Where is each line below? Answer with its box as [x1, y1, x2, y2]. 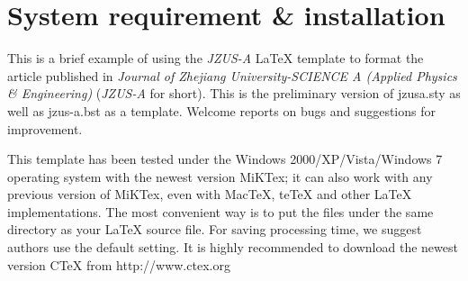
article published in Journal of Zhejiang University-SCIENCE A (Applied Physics [7, 66, 457, 85]
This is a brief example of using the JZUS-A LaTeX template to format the [7, 49, 424, 68]
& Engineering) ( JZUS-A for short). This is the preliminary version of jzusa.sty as [7, 84, 461, 103]
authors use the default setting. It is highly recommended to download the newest [7, 238, 458, 257]
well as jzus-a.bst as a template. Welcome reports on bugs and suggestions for [7, 101, 436, 120]
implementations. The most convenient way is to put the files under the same [7, 202, 434, 221]
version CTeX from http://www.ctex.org [7, 255, 230, 274]
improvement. [7, 119, 83, 138]
